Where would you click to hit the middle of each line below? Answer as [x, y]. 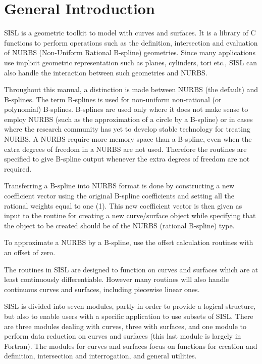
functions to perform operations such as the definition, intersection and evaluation [131, 42]
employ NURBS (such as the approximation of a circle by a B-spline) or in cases [128, 119]
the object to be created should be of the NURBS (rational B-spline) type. [119, 225]
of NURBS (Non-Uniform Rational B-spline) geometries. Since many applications [130, 52]
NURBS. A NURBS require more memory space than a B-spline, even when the [128, 139]
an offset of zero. [30, 252]
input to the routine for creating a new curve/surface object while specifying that [130, 215]
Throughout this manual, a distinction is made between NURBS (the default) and [131, 89]
